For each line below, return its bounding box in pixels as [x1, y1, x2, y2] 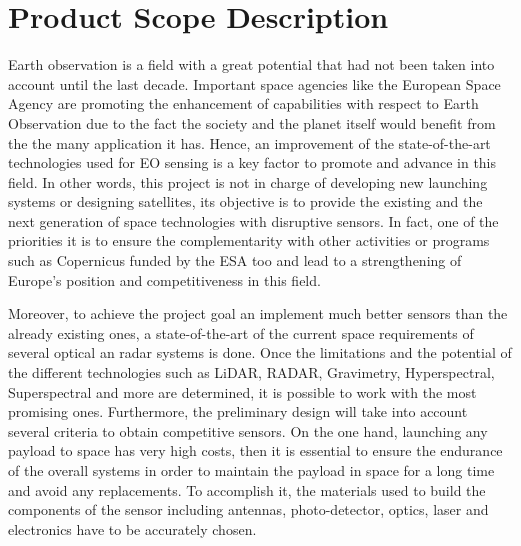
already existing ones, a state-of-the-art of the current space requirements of [8, 322, 474, 343]
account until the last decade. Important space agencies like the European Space [8, 73, 501, 94]
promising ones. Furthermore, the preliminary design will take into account [8, 401, 468, 422]
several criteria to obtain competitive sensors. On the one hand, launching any [8, 420, 488, 441]
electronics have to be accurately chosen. [8, 518, 257, 539]
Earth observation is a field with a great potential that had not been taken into [8, 54, 495, 75]
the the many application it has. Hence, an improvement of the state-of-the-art [8, 132, 491, 153]
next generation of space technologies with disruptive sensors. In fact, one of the [8, 210, 499, 231]
